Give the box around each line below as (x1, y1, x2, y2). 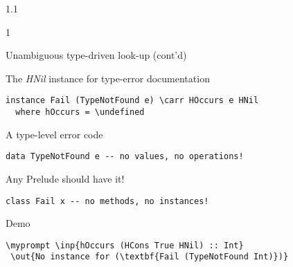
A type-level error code (6, 127, 103, 141)
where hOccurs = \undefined (15, 107, 145, 118)
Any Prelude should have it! (6, 171, 125, 185)
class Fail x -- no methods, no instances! (6, 196, 209, 206)
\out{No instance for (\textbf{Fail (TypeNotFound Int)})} (10, 252, 289, 262)
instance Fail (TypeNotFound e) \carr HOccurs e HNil (6, 95, 259, 106)
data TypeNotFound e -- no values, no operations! (6, 151, 244, 162)
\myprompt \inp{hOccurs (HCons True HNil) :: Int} (6, 240, 244, 250)
